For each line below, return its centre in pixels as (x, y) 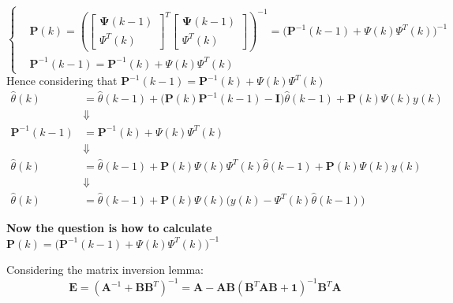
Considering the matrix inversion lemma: (105, 270)
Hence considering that (62, 81)
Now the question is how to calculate (109, 228)
